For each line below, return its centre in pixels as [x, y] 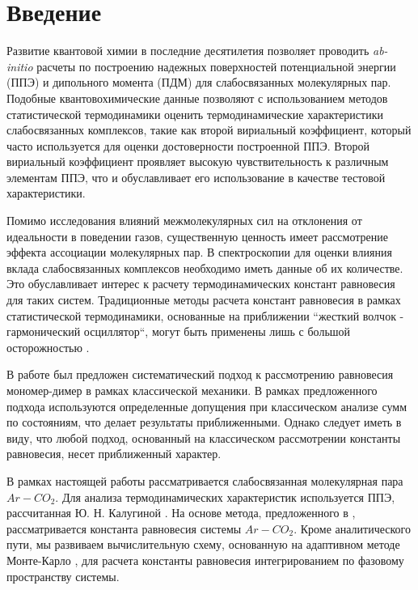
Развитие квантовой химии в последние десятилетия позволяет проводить [188, 51]
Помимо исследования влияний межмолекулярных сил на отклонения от [184, 221]
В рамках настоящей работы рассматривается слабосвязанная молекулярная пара [205, 480]
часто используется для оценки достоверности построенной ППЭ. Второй [188, 145]
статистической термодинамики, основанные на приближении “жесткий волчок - [205, 315]
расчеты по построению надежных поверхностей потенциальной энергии [216, 66]
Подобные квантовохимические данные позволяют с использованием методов [197, 98]
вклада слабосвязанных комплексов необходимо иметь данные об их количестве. [205, 267]
